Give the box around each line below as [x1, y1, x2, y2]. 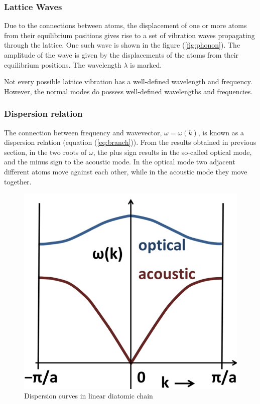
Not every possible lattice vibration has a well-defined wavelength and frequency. [4, 76, 252, 87]
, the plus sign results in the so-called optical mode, [93, 146, 252, 157]
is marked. [130, 59, 162, 70]
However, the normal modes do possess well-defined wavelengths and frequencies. [4, 86, 253, 96]
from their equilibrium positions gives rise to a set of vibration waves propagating [4, 30, 255, 40]
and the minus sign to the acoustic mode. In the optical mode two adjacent [4, 156, 235, 167]
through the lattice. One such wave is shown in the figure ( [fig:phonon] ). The [4, 40, 240, 50]
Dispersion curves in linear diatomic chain [24, 390, 153, 401]
